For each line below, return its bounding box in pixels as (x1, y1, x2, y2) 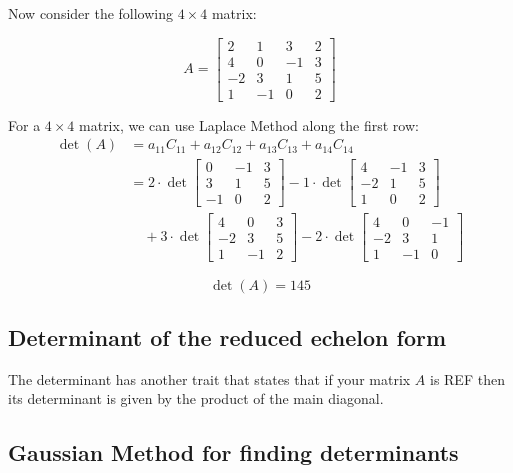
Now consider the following (8, 3, 174, 23)
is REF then (429, 368, 505, 389)
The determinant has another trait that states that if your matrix (8, 368, 411, 389)
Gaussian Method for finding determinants (8, 437, 459, 468)
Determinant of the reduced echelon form (8, 321, 447, 352)
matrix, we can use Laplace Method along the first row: (79, 114, 419, 135)
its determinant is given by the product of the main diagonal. (8, 388, 384, 409)
